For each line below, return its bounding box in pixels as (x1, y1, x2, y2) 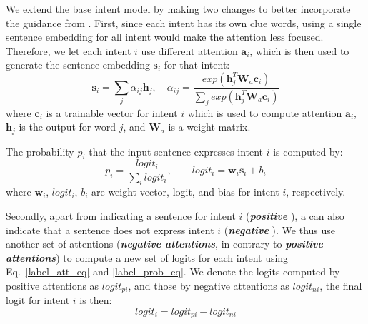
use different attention (141, 43, 238, 58)
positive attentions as (6, 278, 99, 293)
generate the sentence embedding (6, 57, 150, 72)
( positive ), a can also (246, 208, 344, 223)
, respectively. (286, 184, 346, 199)
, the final (319, 278, 362, 293)
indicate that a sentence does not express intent (6, 222, 214, 237)
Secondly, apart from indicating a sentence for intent (6, 208, 236, 223)
